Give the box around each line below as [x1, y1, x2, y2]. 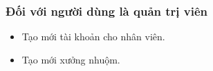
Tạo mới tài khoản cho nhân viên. [21, 29, 165, 44]
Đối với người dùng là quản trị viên [6, 2, 208, 19]
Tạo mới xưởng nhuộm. [21, 52, 120, 66]
